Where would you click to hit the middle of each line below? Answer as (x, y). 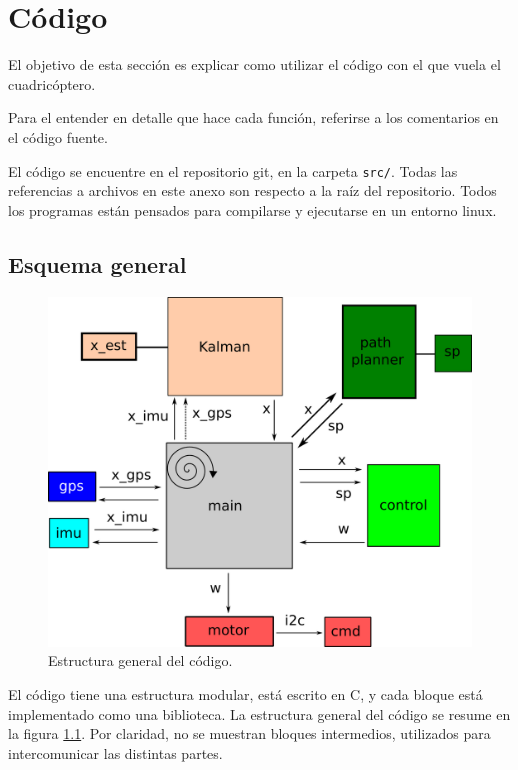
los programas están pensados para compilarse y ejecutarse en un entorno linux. (252, 209)
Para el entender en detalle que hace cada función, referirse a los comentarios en (253, 117)
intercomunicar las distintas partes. (115, 752)
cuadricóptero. (52, 83)
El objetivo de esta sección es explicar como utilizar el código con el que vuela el (254, 64)
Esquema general (97, 263)
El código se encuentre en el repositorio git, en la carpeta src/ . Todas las (233, 170)
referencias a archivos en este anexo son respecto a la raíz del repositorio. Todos (252, 190)
